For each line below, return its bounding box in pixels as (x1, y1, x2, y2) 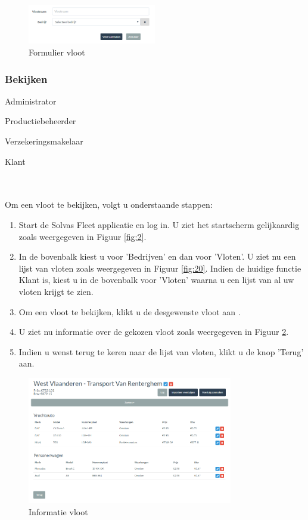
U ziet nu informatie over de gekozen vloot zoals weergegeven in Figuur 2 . (18, 325, 289, 338)
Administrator (5, 94, 57, 107)
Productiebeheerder (5, 115, 76, 127)
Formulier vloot (29, 46, 85, 59)
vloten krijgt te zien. (18, 285, 94, 298)
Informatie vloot (29, 505, 88, 518)
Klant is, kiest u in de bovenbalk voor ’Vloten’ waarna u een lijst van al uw (18, 273, 294, 286)
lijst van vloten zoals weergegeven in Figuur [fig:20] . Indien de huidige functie (18, 261, 301, 274)
